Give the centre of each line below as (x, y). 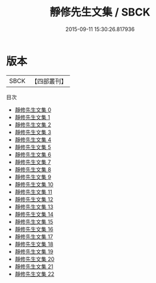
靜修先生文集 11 (33, 192)
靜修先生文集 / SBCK (100, 12)
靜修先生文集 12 (34, 199)
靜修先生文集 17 (34, 236)
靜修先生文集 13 (34, 207)
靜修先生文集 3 (33, 132)
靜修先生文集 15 (34, 222)
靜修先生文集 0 (33, 110)
